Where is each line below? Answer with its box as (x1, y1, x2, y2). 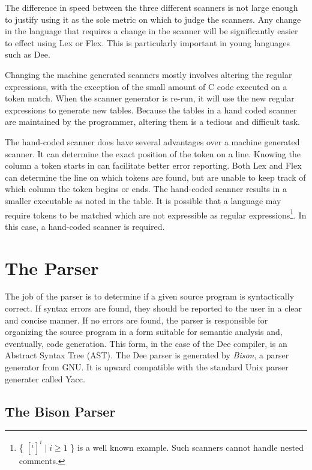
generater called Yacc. (5, 372, 85, 385)
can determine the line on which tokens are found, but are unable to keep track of (5, 170, 306, 183)
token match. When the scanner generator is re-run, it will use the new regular (5, 92, 295, 104)
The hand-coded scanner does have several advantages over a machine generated (5, 135, 300, 148)
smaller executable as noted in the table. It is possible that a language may (5, 194, 281, 206)
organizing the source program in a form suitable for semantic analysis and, (5, 325, 283, 338)
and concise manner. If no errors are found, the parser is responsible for (5, 313, 268, 326)
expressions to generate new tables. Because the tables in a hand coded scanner (5, 103, 297, 116)
